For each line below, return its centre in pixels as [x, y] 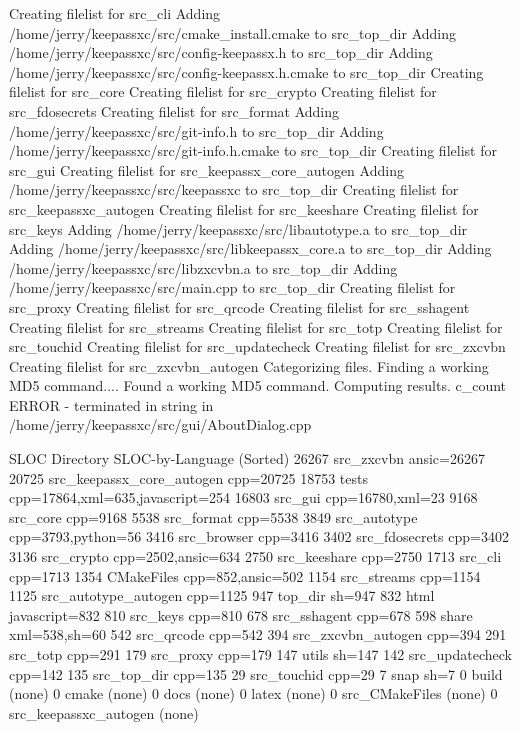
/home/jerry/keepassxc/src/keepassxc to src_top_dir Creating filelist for [234, 189]
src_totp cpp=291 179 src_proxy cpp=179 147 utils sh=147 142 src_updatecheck [260, 654]
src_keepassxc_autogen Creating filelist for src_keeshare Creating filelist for [244, 208]
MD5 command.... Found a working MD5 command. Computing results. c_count [258, 385]
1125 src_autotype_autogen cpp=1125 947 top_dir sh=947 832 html [222, 595]
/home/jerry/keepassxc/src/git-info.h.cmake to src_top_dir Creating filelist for [253, 150]
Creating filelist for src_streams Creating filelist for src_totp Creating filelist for [256, 326]
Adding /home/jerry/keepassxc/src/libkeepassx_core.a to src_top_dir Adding [250, 248]
